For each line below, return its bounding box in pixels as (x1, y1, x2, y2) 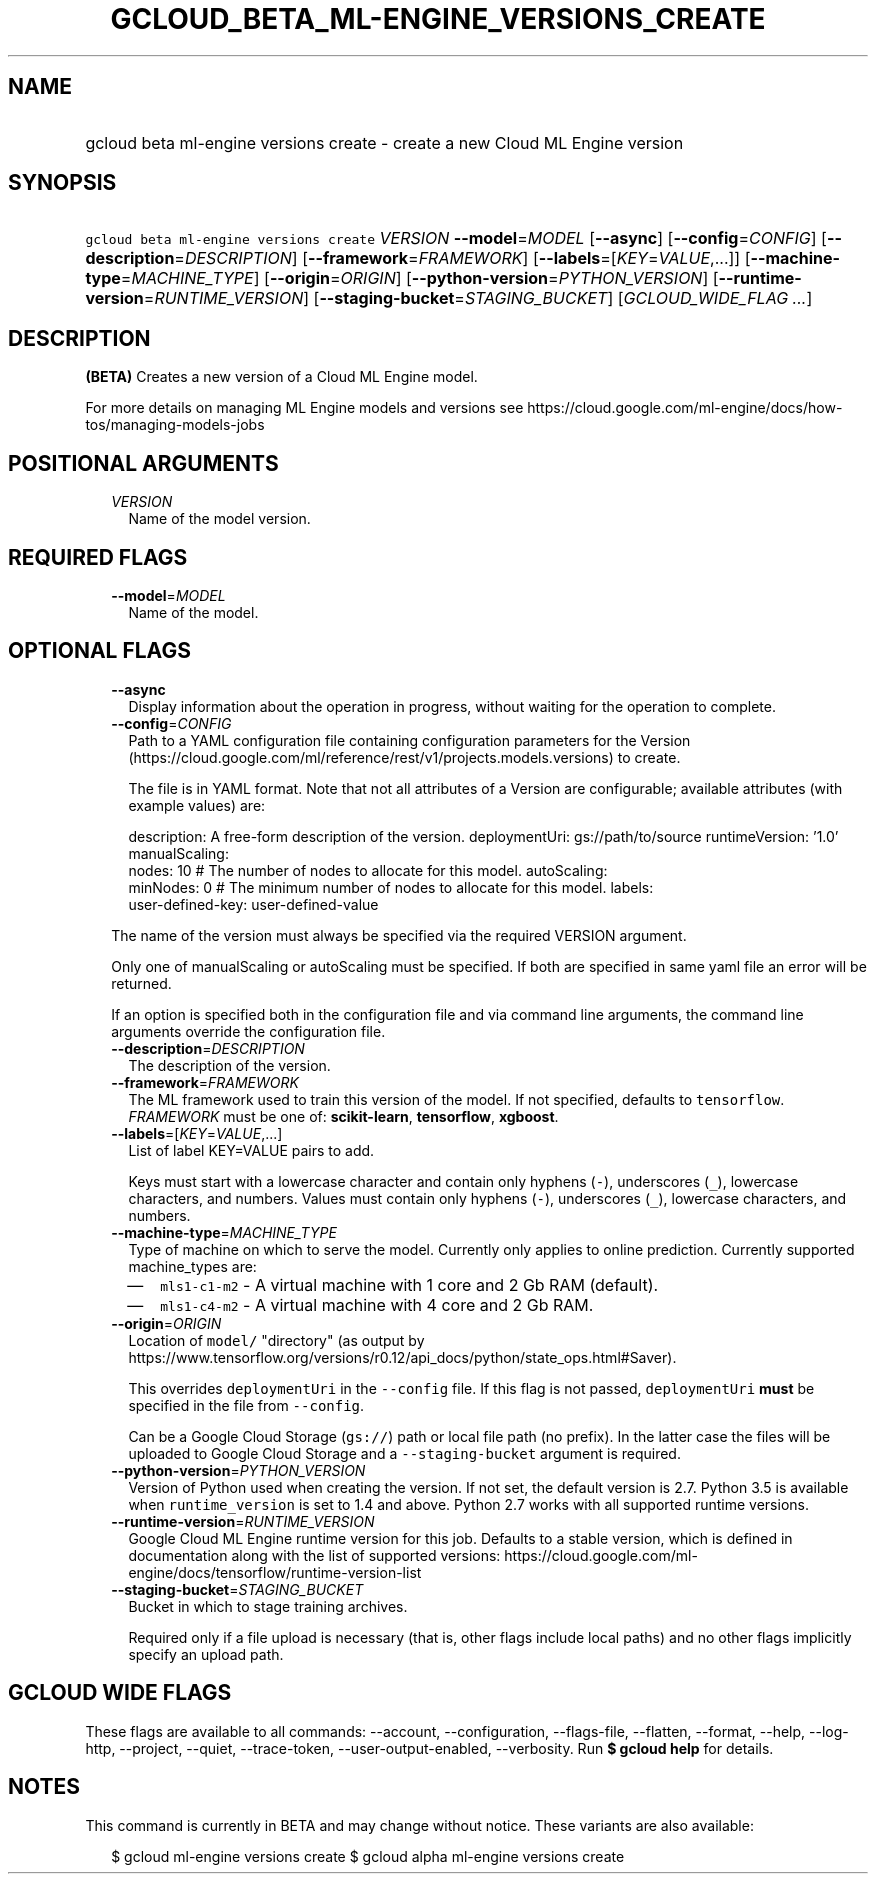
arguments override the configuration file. (111, 1022, 386, 1040)
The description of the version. (128, 1056, 331, 1074)
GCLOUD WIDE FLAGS (8, 1680, 232, 1706)
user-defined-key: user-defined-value (128, 895, 379, 913)
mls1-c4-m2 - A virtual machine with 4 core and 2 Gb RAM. (160, 1294, 594, 1315)
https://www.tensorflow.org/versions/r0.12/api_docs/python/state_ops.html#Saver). (128, 1348, 677, 1366)
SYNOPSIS (8, 170, 117, 196)
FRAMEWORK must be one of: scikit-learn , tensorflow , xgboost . (128, 1107, 559, 1125)
